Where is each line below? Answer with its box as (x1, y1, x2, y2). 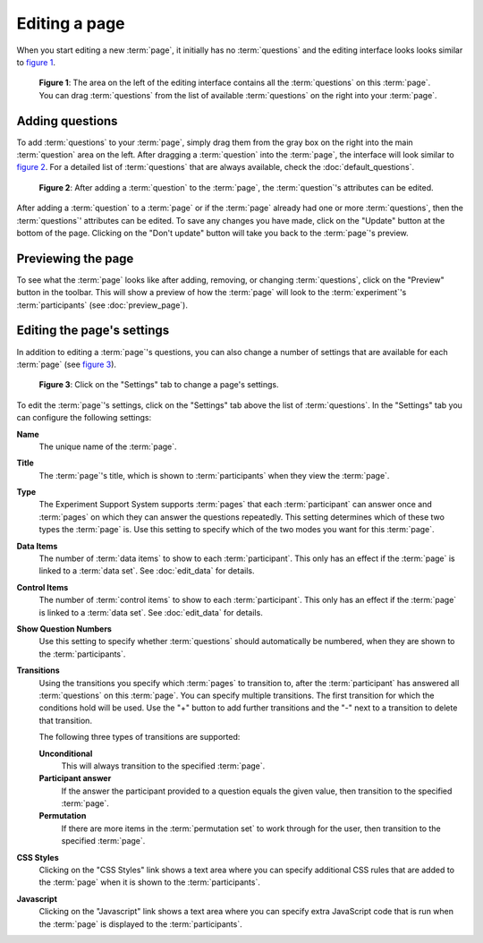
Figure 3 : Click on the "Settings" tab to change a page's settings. (38, 379, 279, 390)
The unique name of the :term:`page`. (38, 441, 178, 452)
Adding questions (16, 113, 118, 129)
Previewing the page (16, 251, 134, 266)
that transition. (38, 715, 93, 726)
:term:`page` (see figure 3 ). (16, 359, 116, 370)
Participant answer (38, 773, 112, 784)
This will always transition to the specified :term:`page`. (61, 760, 266, 771)
